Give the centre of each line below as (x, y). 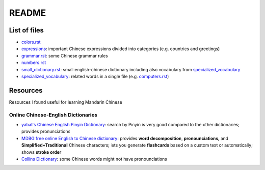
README (27, 13)
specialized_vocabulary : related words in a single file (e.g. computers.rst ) (95, 77)
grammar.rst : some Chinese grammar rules (65, 56)
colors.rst (31, 42)
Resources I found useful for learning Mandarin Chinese (66, 102)
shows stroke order (41, 152)
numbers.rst (34, 63)
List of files (26, 30)
